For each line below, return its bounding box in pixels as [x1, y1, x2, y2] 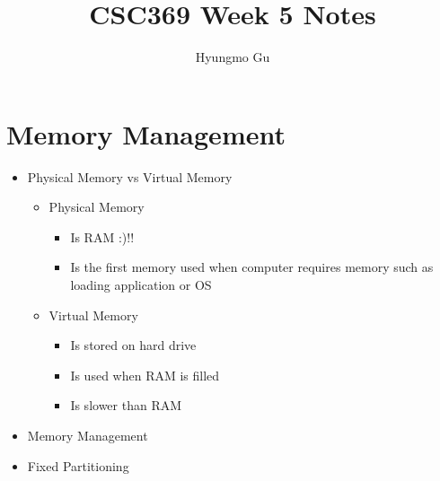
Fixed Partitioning [27, 456, 129, 475]
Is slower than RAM [70, 396, 182, 415]
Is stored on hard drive [70, 336, 197, 354]
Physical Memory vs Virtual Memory [27, 167, 233, 186]
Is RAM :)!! [70, 227, 135, 246]
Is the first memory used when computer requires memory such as [70, 258, 434, 276]
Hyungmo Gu [195, 48, 270, 66]
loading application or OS [70, 275, 212, 294]
